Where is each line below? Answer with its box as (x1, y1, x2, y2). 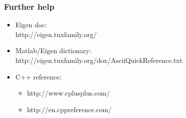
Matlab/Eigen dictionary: (15, 45, 92, 56)
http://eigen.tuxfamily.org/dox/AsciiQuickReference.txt (15, 55, 183, 65)
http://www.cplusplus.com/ (27, 88, 110, 98)
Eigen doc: (15, 20, 47, 30)
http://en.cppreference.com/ (27, 104, 112, 114)
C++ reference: (15, 71, 62, 81)
